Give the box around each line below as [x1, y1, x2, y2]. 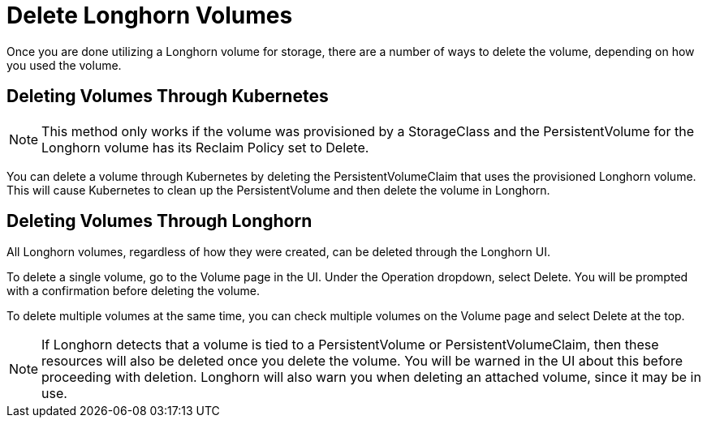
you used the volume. [6, 58, 122, 72]
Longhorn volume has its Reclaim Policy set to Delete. [41, 139, 369, 156]
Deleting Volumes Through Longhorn [6, 211, 313, 232]
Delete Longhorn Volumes [6, 2, 293, 29]
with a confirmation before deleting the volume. [6, 284, 261, 298]
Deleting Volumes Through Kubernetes [6, 86, 329, 107]
